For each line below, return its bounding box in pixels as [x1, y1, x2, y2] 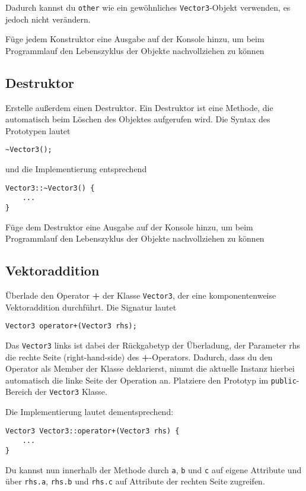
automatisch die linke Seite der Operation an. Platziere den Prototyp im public [5, 373, 297, 386]
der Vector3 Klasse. [34, 385, 107, 398]
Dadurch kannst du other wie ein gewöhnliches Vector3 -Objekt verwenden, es [5, 1, 291, 13]
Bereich [5, 385, 33, 398]
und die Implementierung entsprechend [5, 163, 147, 175]
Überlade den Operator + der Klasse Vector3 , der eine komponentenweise [5, 289, 276, 302]
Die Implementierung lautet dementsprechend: [5, 406, 174, 418]
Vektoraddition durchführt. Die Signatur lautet [5, 300, 177, 313]
